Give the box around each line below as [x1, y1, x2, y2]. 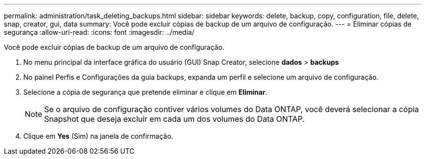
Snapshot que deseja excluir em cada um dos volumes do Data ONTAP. [44, 114, 305, 124]
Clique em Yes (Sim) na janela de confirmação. [23, 132, 173, 140]
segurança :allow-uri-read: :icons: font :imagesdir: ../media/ [4, 28, 195, 36]
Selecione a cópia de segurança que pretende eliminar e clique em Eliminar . [23, 88, 267, 96]
